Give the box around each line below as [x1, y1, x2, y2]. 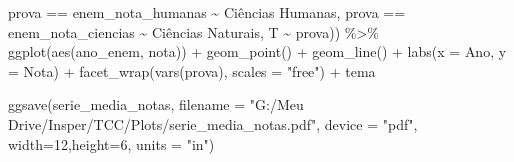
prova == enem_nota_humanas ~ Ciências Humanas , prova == [8, 2, 406, 22]
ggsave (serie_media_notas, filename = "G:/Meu [8, 94, 304, 115]
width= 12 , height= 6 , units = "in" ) [8, 133, 215, 154]
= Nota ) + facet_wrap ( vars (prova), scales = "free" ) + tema [8, 60, 376, 81]
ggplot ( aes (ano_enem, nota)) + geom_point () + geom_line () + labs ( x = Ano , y [8, 41, 507, 62]
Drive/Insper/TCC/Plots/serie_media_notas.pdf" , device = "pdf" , [8, 113, 418, 134]
